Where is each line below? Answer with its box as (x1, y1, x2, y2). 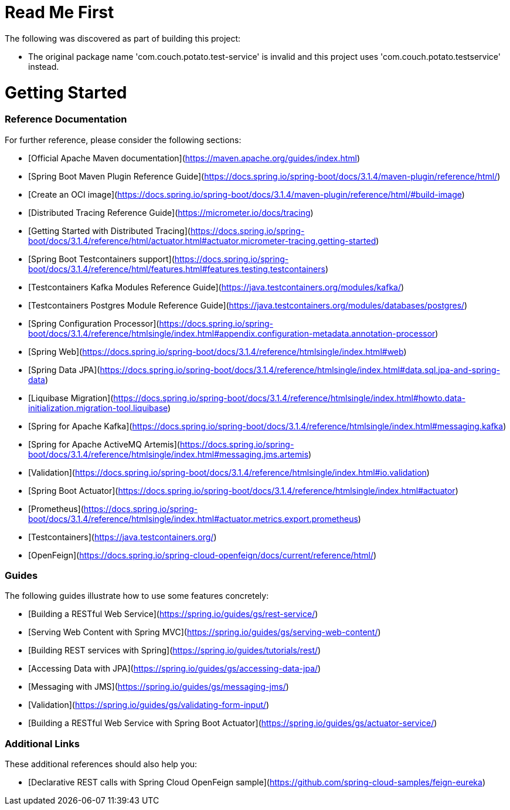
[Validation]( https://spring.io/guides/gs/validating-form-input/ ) (28, 700, 270, 710)
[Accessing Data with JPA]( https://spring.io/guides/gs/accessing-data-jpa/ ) (28, 663, 321, 674)
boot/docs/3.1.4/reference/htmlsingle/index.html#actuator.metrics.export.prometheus (28, 513, 358, 524)
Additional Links (5, 737, 80, 750)
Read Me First (5, 2, 114, 22)
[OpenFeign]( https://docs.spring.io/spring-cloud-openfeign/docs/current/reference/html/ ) (28, 550, 377, 560)
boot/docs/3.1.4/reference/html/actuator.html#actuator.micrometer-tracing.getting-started (28, 235, 376, 246)
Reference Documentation (5, 113, 127, 126)
